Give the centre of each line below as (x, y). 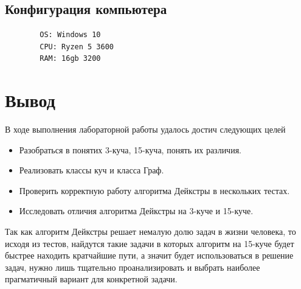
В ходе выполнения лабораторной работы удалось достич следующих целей (145, 129)
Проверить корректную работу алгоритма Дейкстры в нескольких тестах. (154, 190)
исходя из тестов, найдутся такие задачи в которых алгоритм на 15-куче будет (150, 243)
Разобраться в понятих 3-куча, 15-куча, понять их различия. (130, 149)
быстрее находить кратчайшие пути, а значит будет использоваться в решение (149, 255)
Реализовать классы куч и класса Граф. (92, 170)
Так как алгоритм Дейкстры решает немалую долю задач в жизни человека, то (150, 232)
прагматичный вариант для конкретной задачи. (91, 279)
